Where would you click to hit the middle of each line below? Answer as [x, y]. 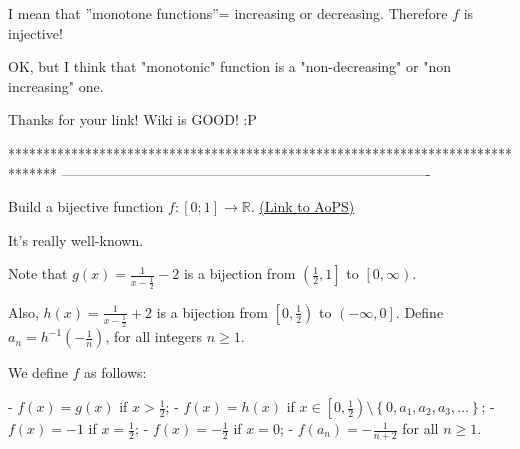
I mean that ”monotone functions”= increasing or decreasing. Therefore [228, 13]
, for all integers [153, 336]
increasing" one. [56, 85]
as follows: [115, 372]
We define [38, 372]
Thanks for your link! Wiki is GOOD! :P [132, 119]
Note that [38, 273]
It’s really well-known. [76, 239]
